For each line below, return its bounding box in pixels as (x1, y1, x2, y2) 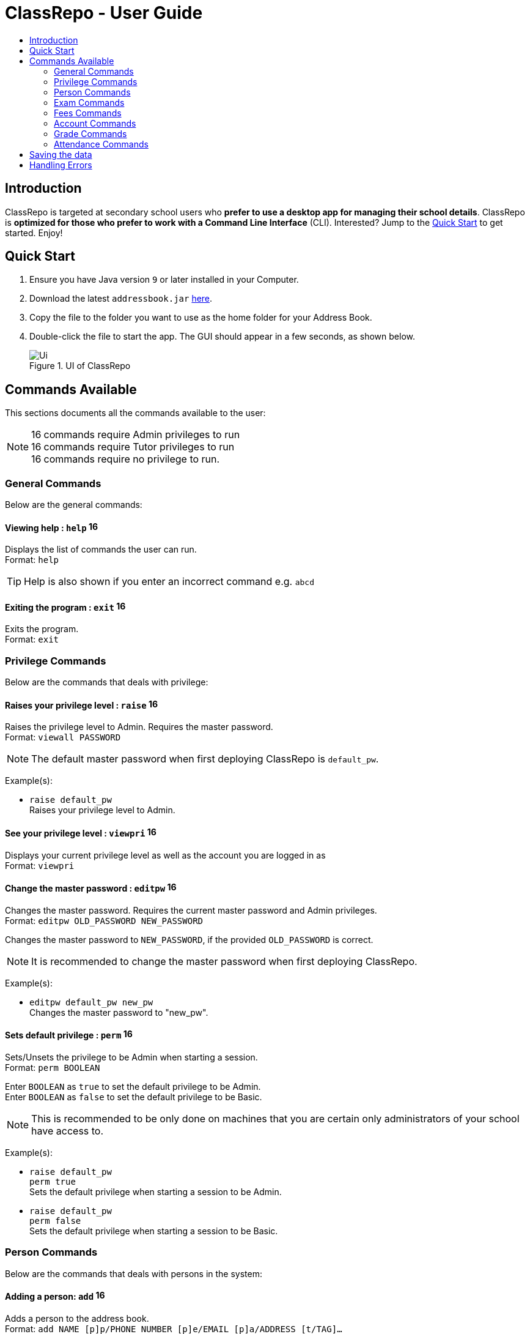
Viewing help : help (5, 522, 87, 533)
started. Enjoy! (5, 227, 63, 238)
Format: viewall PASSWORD (5, 732, 121, 743)
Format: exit (5, 634, 59, 645)
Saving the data (29, 149, 92, 160)
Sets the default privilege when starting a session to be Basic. (29, 1226, 278, 1237)
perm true (29, 1177, 76, 1187)
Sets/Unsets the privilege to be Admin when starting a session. (5, 1052, 258, 1063)
